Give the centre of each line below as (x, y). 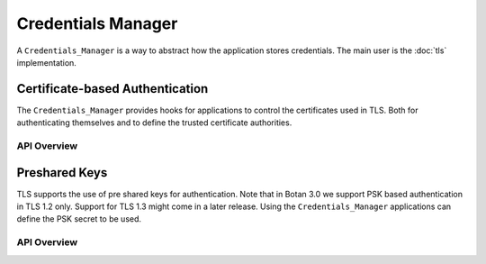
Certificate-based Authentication (112, 89)
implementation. (46, 62)
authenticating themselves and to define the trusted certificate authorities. (154, 123)
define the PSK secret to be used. (79, 219)
